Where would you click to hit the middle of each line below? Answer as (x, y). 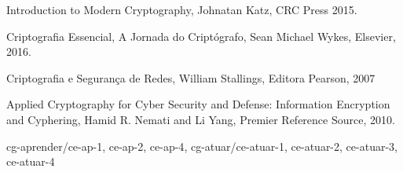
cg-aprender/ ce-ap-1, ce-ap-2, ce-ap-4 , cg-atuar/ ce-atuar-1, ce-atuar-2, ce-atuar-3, (202, 146)
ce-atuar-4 (31, 161)
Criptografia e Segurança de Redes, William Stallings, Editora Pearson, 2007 (191, 77)
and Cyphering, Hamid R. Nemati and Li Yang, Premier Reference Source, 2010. (201, 119)
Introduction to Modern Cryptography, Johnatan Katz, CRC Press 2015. (182, 9)
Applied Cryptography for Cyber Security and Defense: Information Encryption (198, 104)
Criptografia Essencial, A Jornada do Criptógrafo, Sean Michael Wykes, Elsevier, (201, 36)
